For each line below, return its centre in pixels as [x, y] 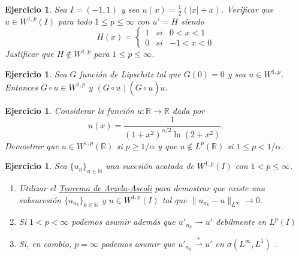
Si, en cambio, [45, 243]
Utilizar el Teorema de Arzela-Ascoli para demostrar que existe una [142, 188]
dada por [188, 110]
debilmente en [241, 222]
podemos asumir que [138, 243]
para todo [75, 21]
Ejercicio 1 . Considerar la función [70, 110]
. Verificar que [247, 9]
